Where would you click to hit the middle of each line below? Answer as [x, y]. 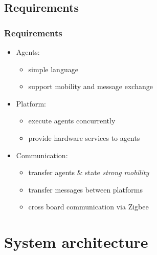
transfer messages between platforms [85, 189]
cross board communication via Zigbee [88, 207]
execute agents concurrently [72, 121]
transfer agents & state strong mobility [89, 172]
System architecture [76, 242]
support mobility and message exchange [91, 86]
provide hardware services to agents [84, 137]
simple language [53, 69]
